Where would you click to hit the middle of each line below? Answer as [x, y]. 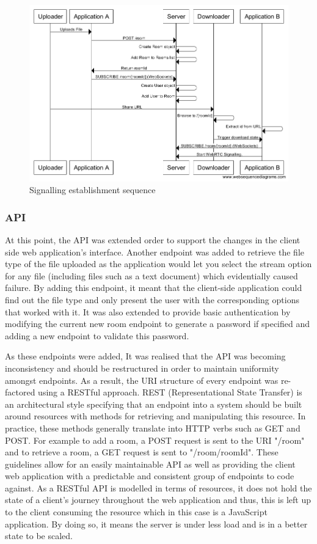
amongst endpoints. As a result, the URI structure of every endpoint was [142, 380]
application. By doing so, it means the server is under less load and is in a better [156, 524]
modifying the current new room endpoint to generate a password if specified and [157, 324]
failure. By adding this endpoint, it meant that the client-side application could [154, 288]
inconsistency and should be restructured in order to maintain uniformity [142, 368]
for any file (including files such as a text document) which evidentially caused [151, 275]
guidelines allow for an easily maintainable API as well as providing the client [150, 464]
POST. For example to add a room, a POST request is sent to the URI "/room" [155, 440]
